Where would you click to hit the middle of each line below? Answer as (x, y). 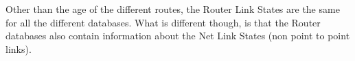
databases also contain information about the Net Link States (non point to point (178, 36)
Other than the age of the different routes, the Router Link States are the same (173, 9)
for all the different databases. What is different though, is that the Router (163, 22)
